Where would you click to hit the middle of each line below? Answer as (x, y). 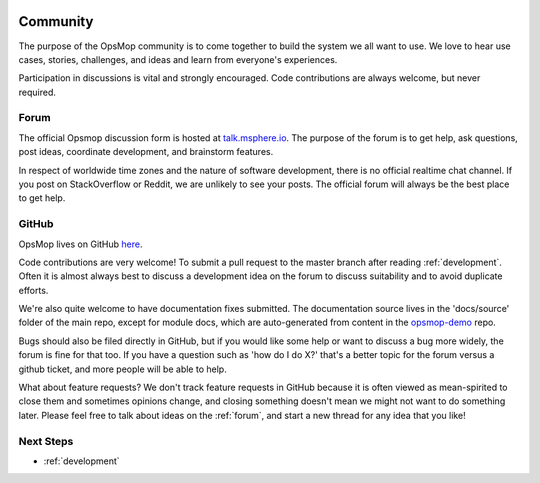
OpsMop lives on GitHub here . (80, 244)
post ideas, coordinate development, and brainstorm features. (146, 152)
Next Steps (46, 441)
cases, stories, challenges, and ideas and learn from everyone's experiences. (178, 59)
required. (37, 92)
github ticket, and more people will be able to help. (122, 369)
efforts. (33, 290)
